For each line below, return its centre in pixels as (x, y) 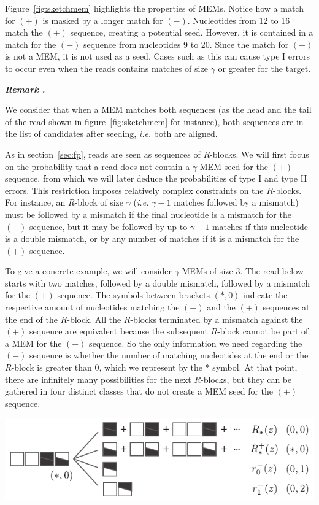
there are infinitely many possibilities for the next (98, 379)
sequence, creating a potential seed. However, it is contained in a (192, 32)
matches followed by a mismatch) (236, 202)
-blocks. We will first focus (259, 154)
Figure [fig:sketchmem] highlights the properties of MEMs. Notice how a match (154, 8)
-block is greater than (52, 367)
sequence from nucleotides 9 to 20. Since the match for (186, 44)
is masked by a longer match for (103, 20)
